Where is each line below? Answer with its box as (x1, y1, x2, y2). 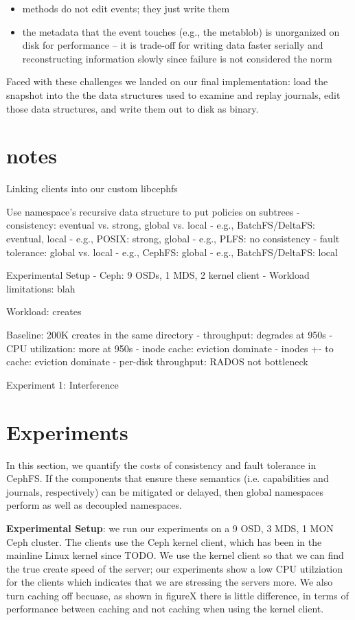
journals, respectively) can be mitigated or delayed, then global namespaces (6, 484, 324, 498)
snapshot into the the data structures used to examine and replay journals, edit (6, 87, 341, 102)
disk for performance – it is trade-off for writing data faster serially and (22, 38, 323, 52)
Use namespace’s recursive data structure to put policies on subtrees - (6, 204, 300, 218)
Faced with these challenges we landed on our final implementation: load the (6, 74, 328, 89)
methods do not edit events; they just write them (22, 1, 230, 15)
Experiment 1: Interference (6, 377, 119, 391)
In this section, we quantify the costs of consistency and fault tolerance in (6, 457, 317, 472)
